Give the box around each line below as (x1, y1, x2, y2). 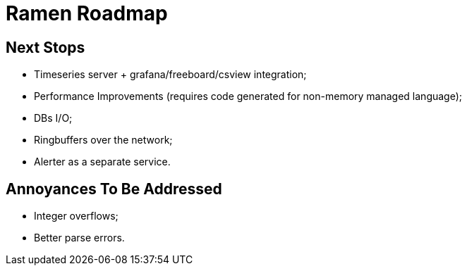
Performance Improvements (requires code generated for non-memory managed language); (34, 90, 463, 103)
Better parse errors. (34, 232, 125, 244)
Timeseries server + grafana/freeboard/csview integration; (34, 68, 307, 81)
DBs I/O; (34, 112, 73, 125)
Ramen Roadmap (6, 1, 168, 25)
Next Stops (6, 38, 85, 56)
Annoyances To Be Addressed (6, 179, 222, 198)
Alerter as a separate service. (34, 156, 171, 168)
